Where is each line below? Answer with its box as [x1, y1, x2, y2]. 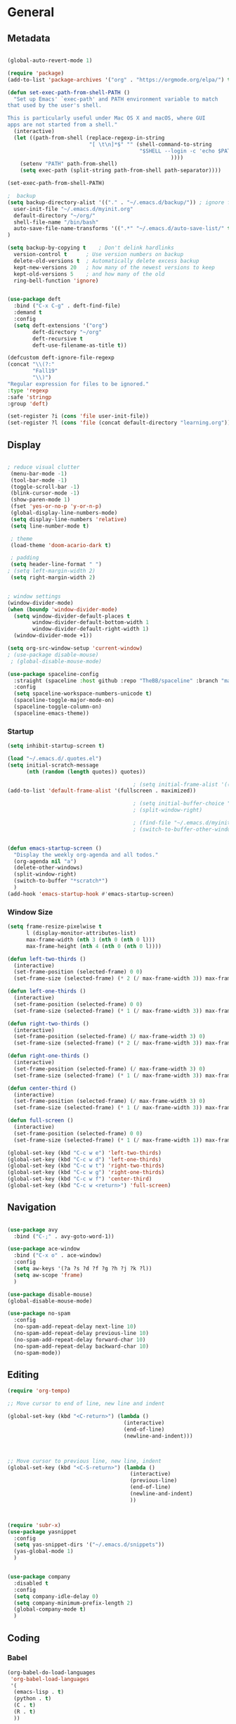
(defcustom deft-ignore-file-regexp [7, 355, 114, 362]
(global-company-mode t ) [13, 1606, 86, 1613]
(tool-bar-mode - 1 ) [10, 476, 68, 484]
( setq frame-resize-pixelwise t [7, 923, 102, 931]
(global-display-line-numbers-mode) [10, 509, 118, 517]
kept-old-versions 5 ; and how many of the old [13, 270, 165, 278]
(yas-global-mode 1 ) [13, 1548, 74, 1555]
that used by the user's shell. [7, 102, 102, 109]
